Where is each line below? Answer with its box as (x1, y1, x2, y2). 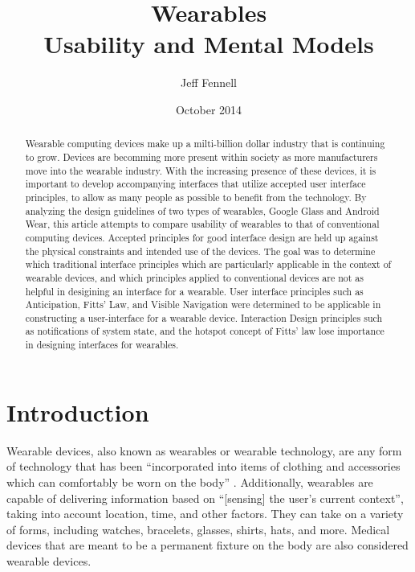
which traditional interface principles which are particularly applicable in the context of (25, 257, 392, 271)
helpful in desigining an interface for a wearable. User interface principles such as (25, 284, 364, 298)
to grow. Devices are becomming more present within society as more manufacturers (25, 150, 378, 163)
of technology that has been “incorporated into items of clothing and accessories (6, 458, 401, 475)
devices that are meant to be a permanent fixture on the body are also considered (6, 537, 409, 553)
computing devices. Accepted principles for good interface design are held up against (25, 230, 379, 244)
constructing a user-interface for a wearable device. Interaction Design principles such (25, 311, 383, 324)
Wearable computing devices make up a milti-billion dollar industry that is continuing (25, 137, 385, 150)
